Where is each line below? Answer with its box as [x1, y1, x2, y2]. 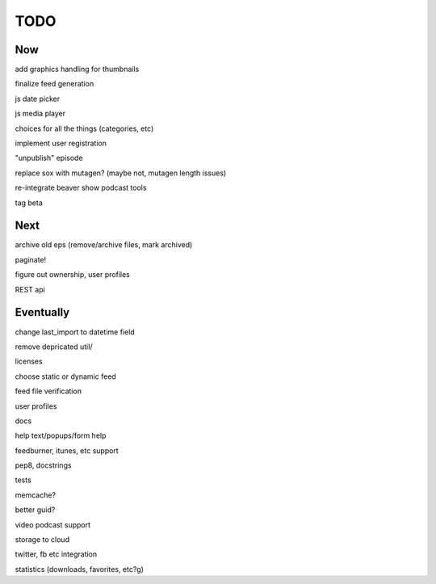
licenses [15, 356, 44, 367]
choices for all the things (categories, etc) [15, 124, 154, 133]
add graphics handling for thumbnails [15, 65, 140, 74]
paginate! [15, 254, 47, 264]
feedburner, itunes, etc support [15, 445, 119, 456]
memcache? [15, 489, 57, 500]
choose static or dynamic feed [15, 372, 116, 381]
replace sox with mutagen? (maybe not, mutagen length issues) [15, 168, 227, 178]
